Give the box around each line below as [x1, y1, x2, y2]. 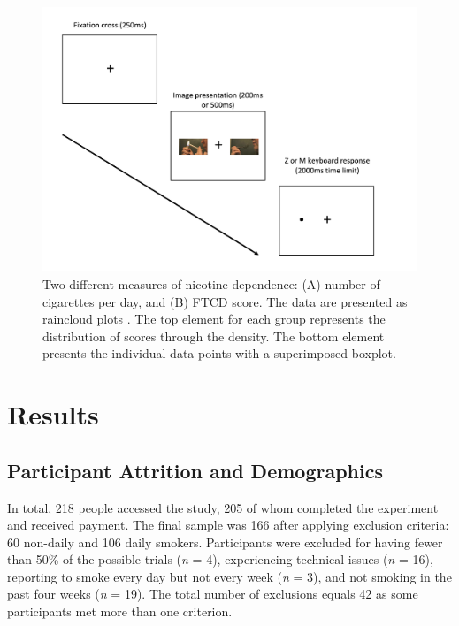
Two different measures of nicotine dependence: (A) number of [42, 274, 380, 293]
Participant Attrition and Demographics [7, 456, 383, 484]
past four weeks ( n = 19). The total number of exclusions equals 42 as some [7, 584, 418, 603]
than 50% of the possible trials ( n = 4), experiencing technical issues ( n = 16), [7, 550, 433, 569]
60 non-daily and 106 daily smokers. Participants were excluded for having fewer [7, 532, 443, 551]
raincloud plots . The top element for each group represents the [42, 309, 386, 328]
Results [7, 396, 99, 432]
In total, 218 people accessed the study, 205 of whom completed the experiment [7, 498, 439, 516]
